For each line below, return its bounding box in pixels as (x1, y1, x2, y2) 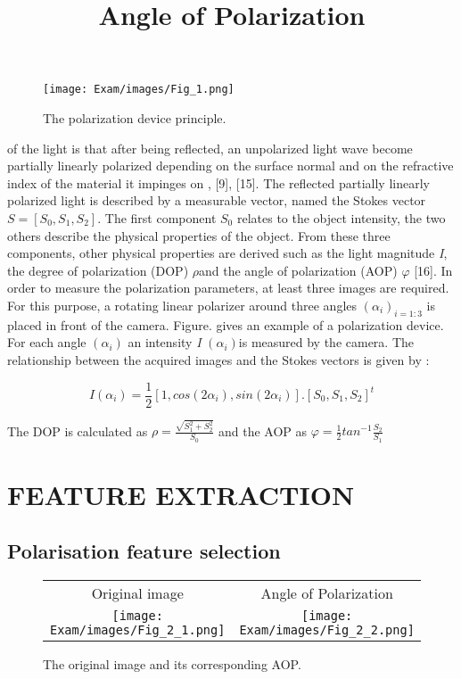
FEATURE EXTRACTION (7, 476, 355, 512)
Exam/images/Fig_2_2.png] (239, 623, 415, 638)
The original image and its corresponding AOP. (43, 655, 301, 674)
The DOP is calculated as (7, 421, 148, 440)
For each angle (7, 333, 86, 352)
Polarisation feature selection (7, 537, 281, 565)
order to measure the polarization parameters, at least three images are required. (7, 278, 449, 297)
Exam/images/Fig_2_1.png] (50, 623, 226, 638)
